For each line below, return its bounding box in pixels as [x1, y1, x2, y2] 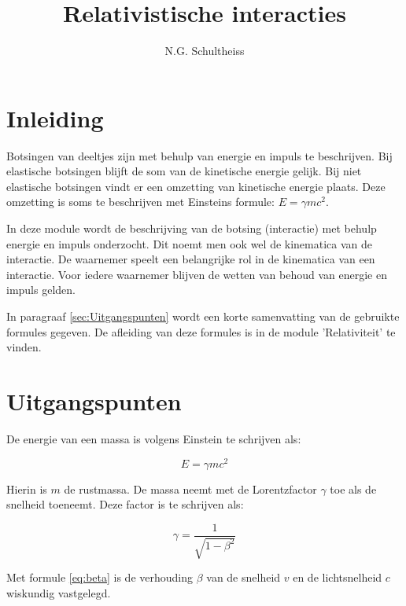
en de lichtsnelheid [293, 569, 382, 586]
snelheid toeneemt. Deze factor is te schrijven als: [6, 496, 244, 512]
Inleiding [6, 101, 104, 134]
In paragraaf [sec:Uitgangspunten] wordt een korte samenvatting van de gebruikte [6, 308, 400, 324]
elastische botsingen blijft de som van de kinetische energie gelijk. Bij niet [6, 163, 362, 179]
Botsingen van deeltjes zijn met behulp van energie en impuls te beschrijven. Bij [6, 147, 393, 163]
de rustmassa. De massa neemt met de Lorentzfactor [64, 480, 317, 497]
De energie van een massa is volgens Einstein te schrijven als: [6, 430, 301, 446]
